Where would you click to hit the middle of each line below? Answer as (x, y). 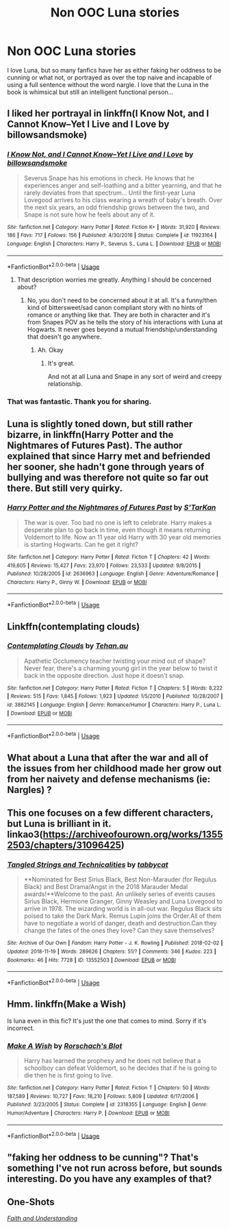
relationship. (65, 384)
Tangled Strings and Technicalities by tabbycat (88, 864)
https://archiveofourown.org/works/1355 (133, 834)
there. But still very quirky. (65, 488)
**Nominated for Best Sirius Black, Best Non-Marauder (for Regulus (120, 879)
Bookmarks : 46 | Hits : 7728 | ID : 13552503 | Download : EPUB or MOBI (92, 960)
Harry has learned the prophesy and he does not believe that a (112, 1060)
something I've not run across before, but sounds (115, 1168)
